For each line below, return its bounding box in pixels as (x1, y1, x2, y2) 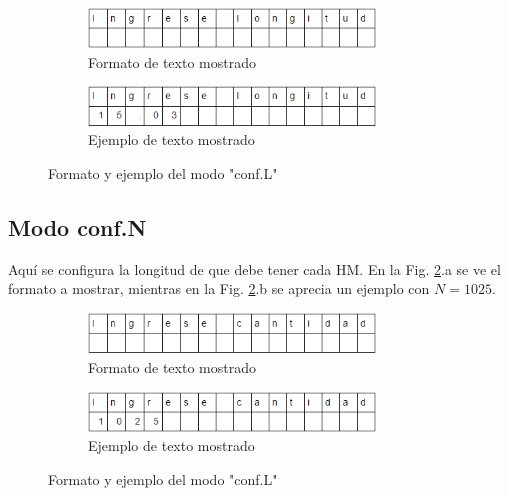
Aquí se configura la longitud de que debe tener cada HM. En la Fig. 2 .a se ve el (8, 258, 501, 279)
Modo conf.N (8, 211, 147, 242)
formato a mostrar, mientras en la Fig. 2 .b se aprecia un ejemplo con (8, 278, 430, 299)
